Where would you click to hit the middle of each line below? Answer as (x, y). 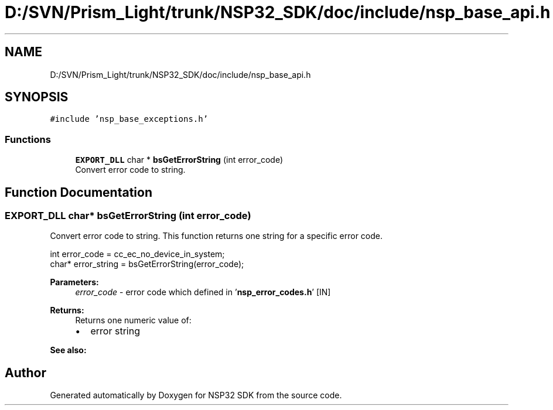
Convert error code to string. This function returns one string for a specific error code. (216, 236)
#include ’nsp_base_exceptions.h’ (129, 119)
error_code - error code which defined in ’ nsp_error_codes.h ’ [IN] (203, 292)
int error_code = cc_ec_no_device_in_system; (137, 254)
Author (25, 373)
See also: (68, 350)
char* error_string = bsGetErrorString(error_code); (147, 264)
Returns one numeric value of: (133, 320)
